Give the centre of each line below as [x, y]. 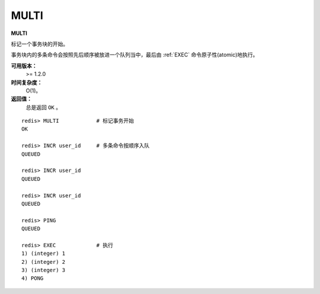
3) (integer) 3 [44, 270]
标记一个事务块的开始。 [39, 44]
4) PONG [33, 278]
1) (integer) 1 [44, 254]
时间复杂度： [27, 82]
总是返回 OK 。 [44, 107]
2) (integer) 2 [44, 262]
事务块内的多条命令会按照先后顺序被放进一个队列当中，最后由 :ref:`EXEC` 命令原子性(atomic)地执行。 [135, 55]
